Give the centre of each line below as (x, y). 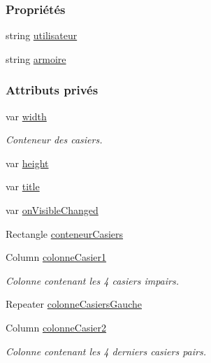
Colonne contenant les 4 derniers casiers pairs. (106, 351)
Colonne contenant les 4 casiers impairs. (92, 280)
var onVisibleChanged (52, 210)
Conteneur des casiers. (54, 140)
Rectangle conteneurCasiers (65, 233)
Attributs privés (52, 90)
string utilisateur (42, 35)
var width (26, 116)
